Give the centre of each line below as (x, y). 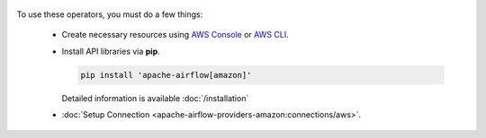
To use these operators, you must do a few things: (110, 14)
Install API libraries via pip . (111, 51)
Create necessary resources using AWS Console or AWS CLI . (175, 35)
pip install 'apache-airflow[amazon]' (166, 75)
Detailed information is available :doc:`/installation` (155, 98)
